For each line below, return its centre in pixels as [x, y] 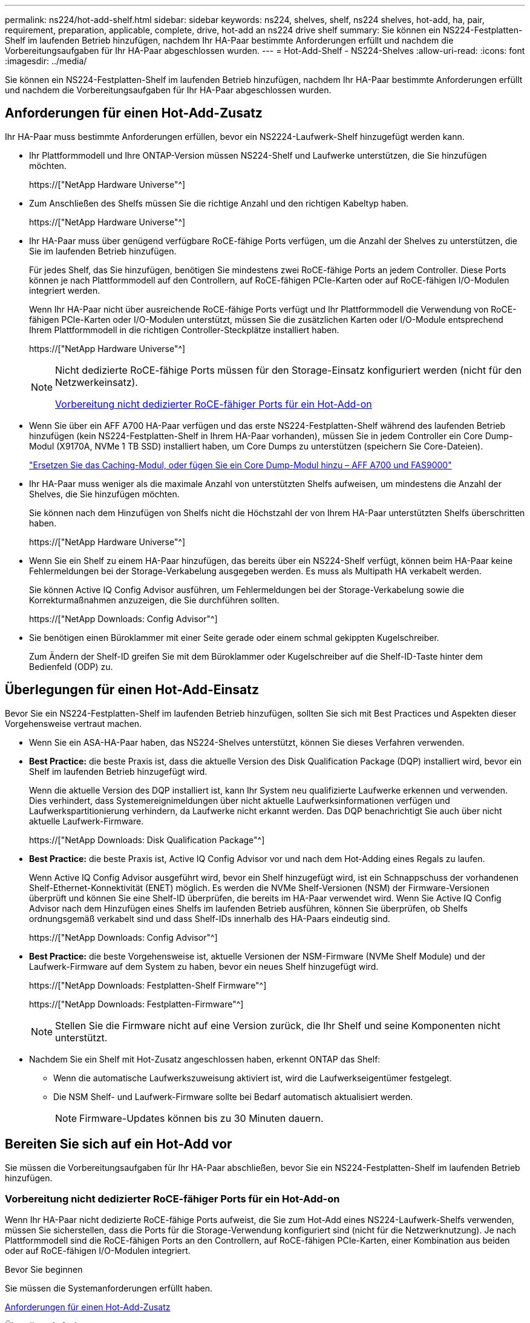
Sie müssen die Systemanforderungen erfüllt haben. [109, 1288]
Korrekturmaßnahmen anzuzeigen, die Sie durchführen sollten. [154, 600]
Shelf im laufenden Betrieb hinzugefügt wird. [118, 771]
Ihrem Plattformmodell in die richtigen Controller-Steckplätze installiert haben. [184, 330]
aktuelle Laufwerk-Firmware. [87, 821]
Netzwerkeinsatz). [97, 382]
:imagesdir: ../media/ [46, 61]
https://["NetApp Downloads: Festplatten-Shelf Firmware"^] [148, 985]
